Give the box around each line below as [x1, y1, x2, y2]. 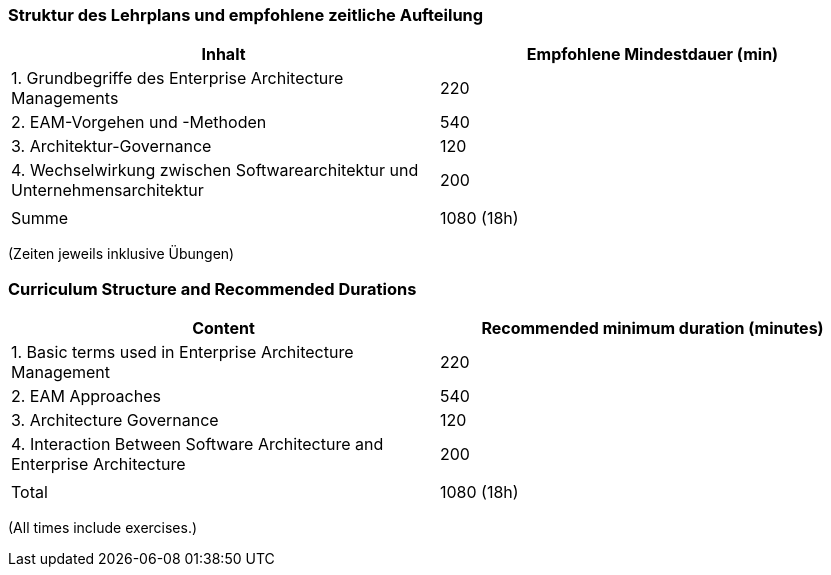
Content [192, 318, 255, 339]
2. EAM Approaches [11, 386, 161, 407]
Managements [11, 88, 119, 109]
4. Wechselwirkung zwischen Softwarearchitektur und [11, 160, 419, 181]
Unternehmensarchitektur [11, 180, 204, 201]
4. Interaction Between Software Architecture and [11, 434, 384, 455]
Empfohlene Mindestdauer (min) [526, 44, 779, 65]
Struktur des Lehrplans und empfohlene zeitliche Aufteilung [8, 5, 484, 25]
